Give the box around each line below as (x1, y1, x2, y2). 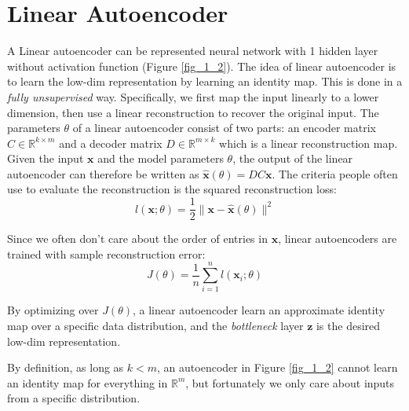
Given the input (7, 150, 84, 167)
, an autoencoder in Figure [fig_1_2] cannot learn (157, 359, 398, 376)
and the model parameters (97, 150, 224, 167)
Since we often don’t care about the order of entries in (7, 230, 268, 247)
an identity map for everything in (7, 374, 168, 391)
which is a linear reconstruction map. (219, 134, 398, 151)
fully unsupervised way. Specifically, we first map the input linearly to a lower (7, 88, 379, 105)
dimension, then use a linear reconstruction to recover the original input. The (7, 104, 379, 120)
